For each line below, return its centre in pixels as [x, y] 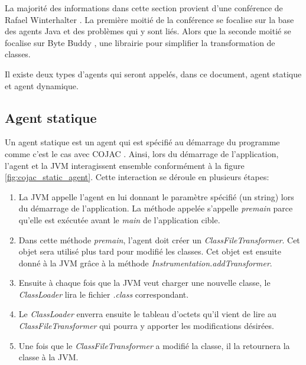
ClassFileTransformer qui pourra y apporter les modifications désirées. [146, 326]
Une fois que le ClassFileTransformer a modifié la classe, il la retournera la [154, 345]
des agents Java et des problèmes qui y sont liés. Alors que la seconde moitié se [148, 31]
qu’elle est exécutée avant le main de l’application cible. [119, 219]
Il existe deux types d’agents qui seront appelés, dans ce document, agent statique [153, 74]
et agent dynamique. [42, 85]
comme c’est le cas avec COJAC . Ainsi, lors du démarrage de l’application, [142, 153]
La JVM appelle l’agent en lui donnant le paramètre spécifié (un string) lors [156, 196]
